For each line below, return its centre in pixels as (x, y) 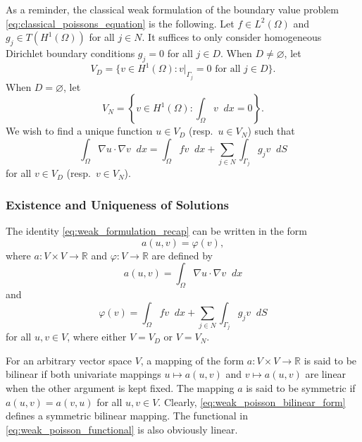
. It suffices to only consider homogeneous (232, 37)
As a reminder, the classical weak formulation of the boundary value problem (172, 9)
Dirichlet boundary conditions (70, 53)
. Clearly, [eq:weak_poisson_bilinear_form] (252, 401)
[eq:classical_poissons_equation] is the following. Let (120, 23)
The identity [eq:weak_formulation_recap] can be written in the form (156, 231)
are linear (326, 374)
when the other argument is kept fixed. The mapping (120, 387)
